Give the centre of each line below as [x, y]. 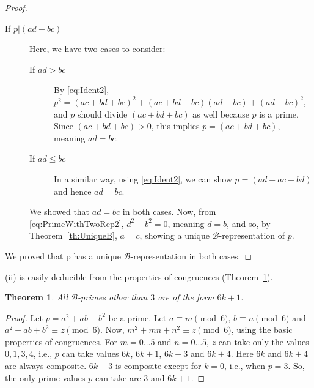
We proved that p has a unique [63, 256]
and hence [73, 191]
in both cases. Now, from [169, 211]
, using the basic [262, 330]
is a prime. [279, 114]
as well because [221, 114]
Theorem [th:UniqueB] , [73, 235]
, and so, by [249, 223]
